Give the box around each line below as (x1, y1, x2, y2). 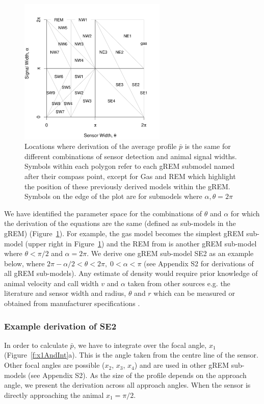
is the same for (184, 141, 231, 151)
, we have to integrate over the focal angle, (73, 339, 207, 350)
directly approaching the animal (4, 389, 104, 400)
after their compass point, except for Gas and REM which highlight (24, 170, 236, 181)
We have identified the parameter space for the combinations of (4, 208, 202, 218)
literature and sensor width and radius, (4, 288, 126, 298)
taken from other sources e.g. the (127, 277, 230, 288)
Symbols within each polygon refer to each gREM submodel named (24, 161, 235, 171)
